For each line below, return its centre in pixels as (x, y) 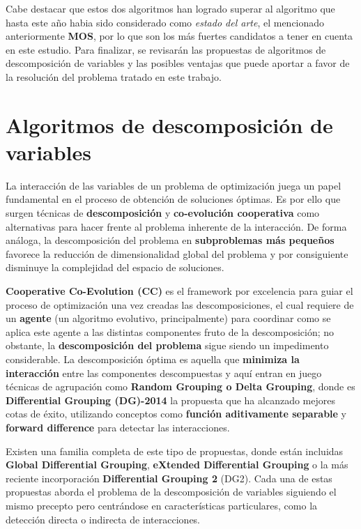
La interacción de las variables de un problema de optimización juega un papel (174, 185)
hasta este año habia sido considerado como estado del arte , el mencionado (165, 22)
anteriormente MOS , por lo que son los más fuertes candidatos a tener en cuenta (179, 36)
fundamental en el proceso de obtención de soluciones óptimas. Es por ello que (173, 199)
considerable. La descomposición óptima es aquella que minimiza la (153, 359)
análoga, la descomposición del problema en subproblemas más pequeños (170, 240)
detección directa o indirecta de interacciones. (103, 519)
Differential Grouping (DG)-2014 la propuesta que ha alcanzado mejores (170, 400)
